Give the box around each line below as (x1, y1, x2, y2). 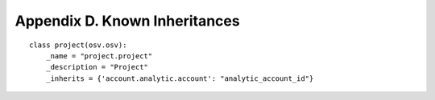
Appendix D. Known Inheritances (14, 12, 241, 30)
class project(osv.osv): (29, 40, 127, 50)
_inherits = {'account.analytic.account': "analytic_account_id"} (45, 74, 314, 83)
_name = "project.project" (45, 51, 153, 60)
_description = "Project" (45, 62, 149, 72)
